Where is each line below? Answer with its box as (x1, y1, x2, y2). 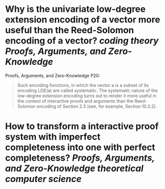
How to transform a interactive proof (5, 121, 159, 132)
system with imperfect (5, 131, 101, 142)
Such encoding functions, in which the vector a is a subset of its (17, 82, 149, 88)
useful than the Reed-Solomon (5, 25, 134, 36)
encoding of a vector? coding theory (5, 35, 159, 47)
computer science (5, 174, 82, 185)
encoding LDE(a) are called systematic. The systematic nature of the (17, 87, 158, 93)
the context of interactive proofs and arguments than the (17, 98, 134, 104)
